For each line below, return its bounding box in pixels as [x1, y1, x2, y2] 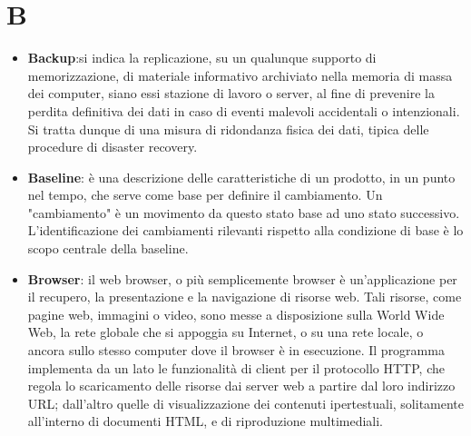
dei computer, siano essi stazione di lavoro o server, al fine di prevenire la [27, 84, 435, 103]
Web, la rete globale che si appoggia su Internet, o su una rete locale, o [27, 322, 424, 342]
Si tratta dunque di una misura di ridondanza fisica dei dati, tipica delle [27, 119, 429, 138]
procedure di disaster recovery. [27, 137, 198, 156]
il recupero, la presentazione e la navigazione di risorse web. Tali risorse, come [27, 287, 462, 306]
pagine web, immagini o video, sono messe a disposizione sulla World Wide [27, 304, 445, 323]
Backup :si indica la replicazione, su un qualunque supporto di [27, 48, 377, 67]
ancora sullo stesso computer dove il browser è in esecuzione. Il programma [27, 341, 445, 360]
